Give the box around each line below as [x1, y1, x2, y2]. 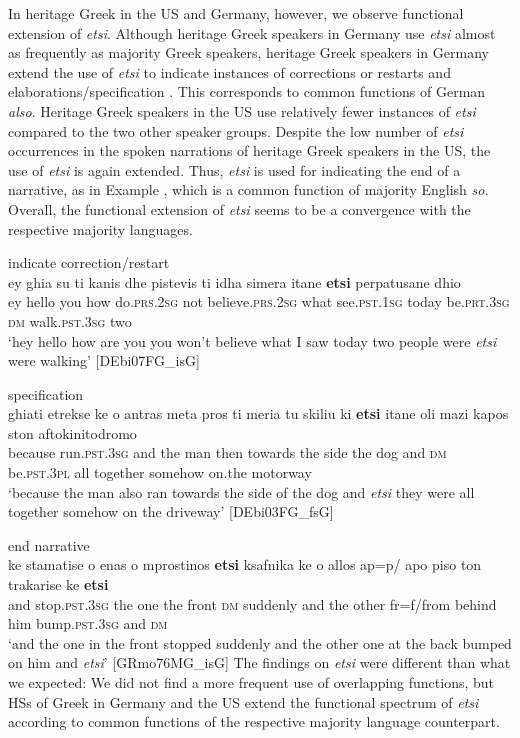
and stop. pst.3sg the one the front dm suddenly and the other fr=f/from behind [8, 593, 497, 614]
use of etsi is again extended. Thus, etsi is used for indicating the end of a [8, 159, 461, 180]
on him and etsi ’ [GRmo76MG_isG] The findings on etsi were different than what [8, 652, 511, 673]
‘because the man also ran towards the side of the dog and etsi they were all [8, 481, 475, 502]
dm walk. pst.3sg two [8, 310, 132, 331]
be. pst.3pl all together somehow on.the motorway [8, 462, 312, 483]
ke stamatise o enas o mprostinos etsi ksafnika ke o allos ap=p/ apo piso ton [8, 554, 482, 575]
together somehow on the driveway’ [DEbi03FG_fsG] [8, 501, 334, 522]
